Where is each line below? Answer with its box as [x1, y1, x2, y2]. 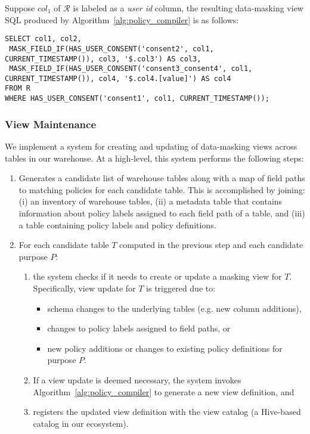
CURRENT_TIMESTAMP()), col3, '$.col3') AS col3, [5, 54, 201, 63]
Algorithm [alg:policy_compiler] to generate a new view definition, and [33, 385, 294, 398]
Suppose [5, 2, 35, 14]
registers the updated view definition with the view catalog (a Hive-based [33, 405, 301, 418]
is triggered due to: [146, 281, 216, 294]
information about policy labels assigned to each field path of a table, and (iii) [18, 206, 305, 219]
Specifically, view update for [33, 281, 136, 294]
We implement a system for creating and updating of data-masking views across [5, 140, 297, 152]
